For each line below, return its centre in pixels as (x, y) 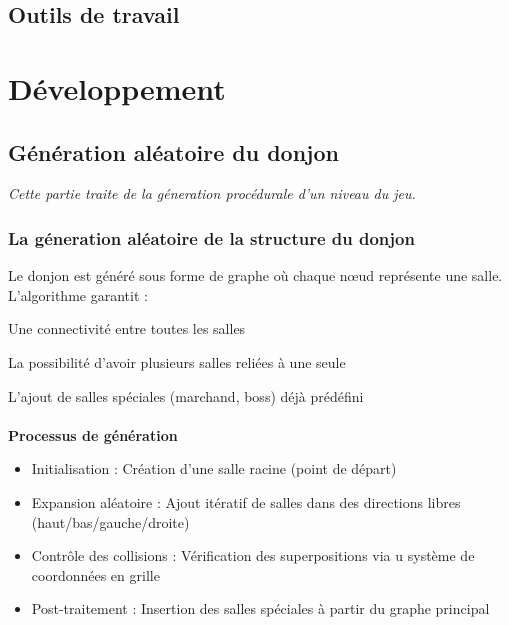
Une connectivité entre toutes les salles (127, 328)
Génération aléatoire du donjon (173, 151)
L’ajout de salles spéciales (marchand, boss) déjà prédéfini (186, 395)
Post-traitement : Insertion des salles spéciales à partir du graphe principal (260, 608)
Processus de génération (93, 434)
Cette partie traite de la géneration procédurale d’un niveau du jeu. (212, 193)
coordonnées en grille (95, 574)
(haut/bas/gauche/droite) (110, 521)
